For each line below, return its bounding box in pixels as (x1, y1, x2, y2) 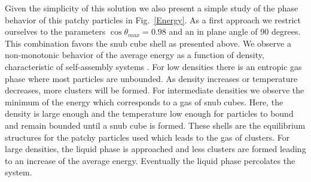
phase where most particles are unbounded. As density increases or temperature (5, 72, 298, 84)
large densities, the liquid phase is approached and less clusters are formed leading (5, 142, 306, 155)
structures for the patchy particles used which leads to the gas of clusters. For (5, 131, 290, 143)
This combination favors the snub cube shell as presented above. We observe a (5, 37, 291, 49)
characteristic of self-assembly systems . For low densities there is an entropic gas (5, 60, 302, 72)
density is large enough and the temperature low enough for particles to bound (5, 107, 294, 120)
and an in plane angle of (169, 25, 258, 38)
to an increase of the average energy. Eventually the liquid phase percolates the (5, 154, 295, 166)
